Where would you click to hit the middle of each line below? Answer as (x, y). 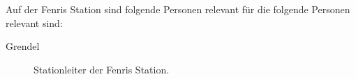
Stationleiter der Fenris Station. (102, 69)
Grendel (23, 46)
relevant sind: (34, 23)
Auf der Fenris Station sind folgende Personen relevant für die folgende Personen (178, 9)
